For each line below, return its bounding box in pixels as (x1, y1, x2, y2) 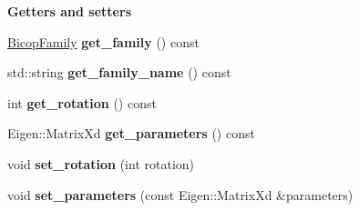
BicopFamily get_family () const (7, 32, 200, 51)
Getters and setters (7, 2, 131, 20)
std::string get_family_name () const (7, 63, 231, 82)
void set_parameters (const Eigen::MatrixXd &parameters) (7, 185, 354, 204)
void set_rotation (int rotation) (7, 154, 195, 173)
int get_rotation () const (7, 93, 157, 112)
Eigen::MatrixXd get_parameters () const (7, 124, 255, 143)
